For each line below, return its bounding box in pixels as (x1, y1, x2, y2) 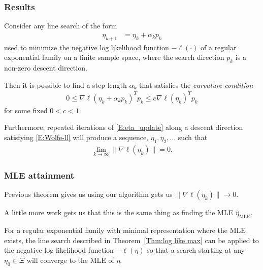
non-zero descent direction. (4, 62, 87, 73)
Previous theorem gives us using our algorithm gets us (4, 189, 173, 199)
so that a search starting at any (147, 245, 245, 255)
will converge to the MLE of (26, 254, 114, 265)
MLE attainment (4, 168, 74, 181)
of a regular (201, 42, 237, 52)
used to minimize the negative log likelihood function (4, 42, 169, 52)
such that (178, 131, 208, 142)
